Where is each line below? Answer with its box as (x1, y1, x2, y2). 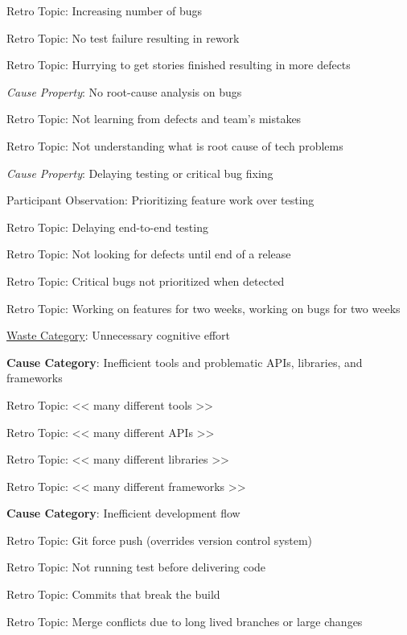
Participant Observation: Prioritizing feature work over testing (6, 192, 314, 208)
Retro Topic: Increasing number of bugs (6, 2, 203, 19)
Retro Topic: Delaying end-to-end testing (6, 218, 208, 235)
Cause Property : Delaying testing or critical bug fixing (6, 164, 273, 181)
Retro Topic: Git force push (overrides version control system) (6, 531, 313, 548)
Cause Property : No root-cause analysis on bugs (6, 83, 242, 100)
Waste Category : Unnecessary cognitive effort (6, 327, 230, 344)
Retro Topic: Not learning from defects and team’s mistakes (6, 110, 302, 127)
